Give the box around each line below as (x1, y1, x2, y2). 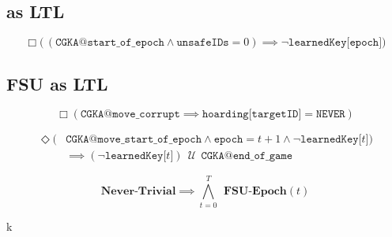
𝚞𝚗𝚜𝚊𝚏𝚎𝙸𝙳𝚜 (176, 37, 229, 49)
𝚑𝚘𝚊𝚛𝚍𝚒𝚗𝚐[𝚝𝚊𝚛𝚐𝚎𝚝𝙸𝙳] (202, 109, 302, 120)
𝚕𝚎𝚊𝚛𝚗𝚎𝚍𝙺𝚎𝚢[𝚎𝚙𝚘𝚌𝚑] (288, 37, 383, 49)
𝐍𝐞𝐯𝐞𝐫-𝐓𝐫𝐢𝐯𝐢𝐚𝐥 (100, 186, 176, 198)
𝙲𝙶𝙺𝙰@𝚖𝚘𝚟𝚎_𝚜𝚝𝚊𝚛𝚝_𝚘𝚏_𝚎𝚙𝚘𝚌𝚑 (66, 134, 202, 146)
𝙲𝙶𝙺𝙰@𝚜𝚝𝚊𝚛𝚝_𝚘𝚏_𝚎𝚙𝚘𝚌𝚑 (55, 37, 164, 49)
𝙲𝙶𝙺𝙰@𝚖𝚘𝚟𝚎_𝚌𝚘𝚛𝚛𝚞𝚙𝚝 (80, 109, 180, 120)
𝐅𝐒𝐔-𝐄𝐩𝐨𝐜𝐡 (223, 186, 287, 198)
